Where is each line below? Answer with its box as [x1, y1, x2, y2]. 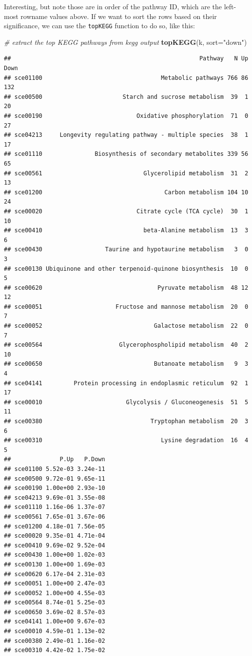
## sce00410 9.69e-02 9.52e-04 [4, 542, 105, 549]
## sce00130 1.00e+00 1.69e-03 [4, 561, 105, 568]
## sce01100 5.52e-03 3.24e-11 [4, 465, 105, 472]
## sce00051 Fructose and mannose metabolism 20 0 [4, 303, 249, 310]
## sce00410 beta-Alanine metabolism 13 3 [4, 227, 249, 234]
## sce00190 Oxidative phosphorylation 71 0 [4, 112, 249, 119]
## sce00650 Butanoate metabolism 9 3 [4, 360, 249, 368]
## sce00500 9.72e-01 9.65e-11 [4, 475, 105, 482]
